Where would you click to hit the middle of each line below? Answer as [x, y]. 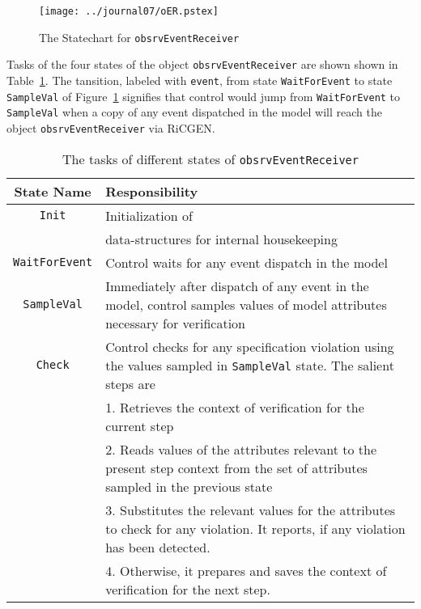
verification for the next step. [188, 589]
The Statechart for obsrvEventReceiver [139, 37]
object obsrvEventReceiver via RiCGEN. [111, 127]
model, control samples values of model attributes [246, 304]
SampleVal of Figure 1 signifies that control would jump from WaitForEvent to [204, 96]
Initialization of [149, 215]
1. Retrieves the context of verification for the [235, 407]
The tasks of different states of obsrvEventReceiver [210, 159]
